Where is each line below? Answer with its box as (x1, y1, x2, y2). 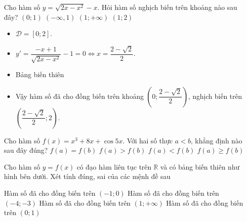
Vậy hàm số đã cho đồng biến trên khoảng (15, 90, 144, 101)
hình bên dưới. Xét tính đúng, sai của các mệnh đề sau (4, 171, 170, 181)
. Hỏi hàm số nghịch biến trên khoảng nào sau (97, 2, 238, 12)
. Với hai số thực (123, 135, 173, 145)
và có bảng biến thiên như (160, 161, 240, 172)
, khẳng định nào (191, 135, 243, 145)
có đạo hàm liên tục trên (77, 161, 152, 172)
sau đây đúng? (4, 145, 48, 155)
